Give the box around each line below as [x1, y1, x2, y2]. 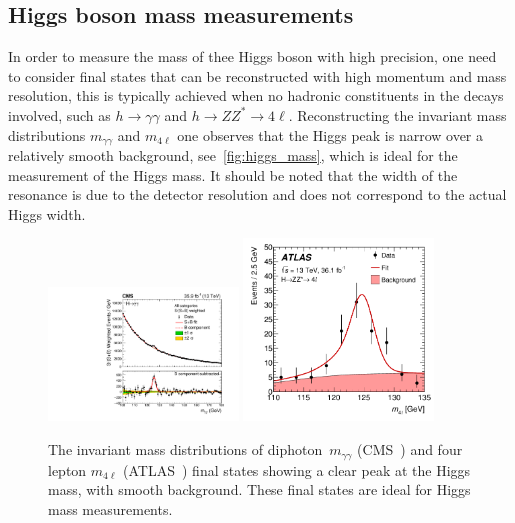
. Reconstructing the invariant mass [288, 104, 507, 125]
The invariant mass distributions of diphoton [48, 439, 323, 460]
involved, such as [8, 104, 111, 125]
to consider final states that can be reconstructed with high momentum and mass [8, 65, 507, 86]
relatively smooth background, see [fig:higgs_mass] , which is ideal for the [8, 145, 458, 166]
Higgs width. [8, 203, 86, 224]
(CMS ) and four [357, 439, 463, 460]
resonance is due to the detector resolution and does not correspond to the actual [8, 184, 507, 205]
